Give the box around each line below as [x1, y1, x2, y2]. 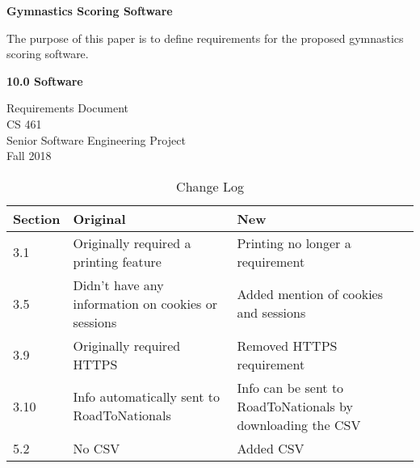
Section [13, 209, 61, 228]
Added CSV [237, 438, 304, 457]
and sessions [237, 303, 306, 323]
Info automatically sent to [73, 387, 220, 407]
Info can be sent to [237, 377, 344, 397]
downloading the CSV [237, 415, 361, 434]
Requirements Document [6, 99, 128, 116]
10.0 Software [6, 72, 83, 89]
